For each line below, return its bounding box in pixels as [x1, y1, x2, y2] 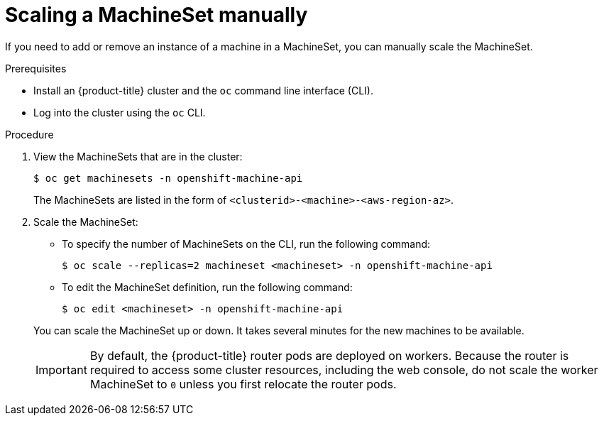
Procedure [5, 128, 54, 141]
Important [35, 362, 87, 377]
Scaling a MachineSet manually [5, 3, 308, 27]
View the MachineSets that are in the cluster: [33, 150, 243, 163]
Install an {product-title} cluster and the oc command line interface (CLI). [33, 84, 373, 97]
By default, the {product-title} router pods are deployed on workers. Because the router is [89, 348, 569, 363]
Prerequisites [5, 62, 67, 75]
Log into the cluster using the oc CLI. [33, 106, 206, 119]
